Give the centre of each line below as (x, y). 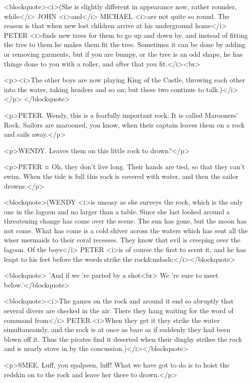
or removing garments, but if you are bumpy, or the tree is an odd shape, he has (123, 54)
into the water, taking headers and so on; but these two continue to (104, 89)
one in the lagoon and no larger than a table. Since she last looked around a (117, 211)
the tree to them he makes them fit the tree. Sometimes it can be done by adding (125, 44)
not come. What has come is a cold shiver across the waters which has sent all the (126, 230)
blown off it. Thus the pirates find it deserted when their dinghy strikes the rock (123, 339)
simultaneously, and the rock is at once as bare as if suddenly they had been (117, 329)
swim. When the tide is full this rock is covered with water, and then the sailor (121, 176)
